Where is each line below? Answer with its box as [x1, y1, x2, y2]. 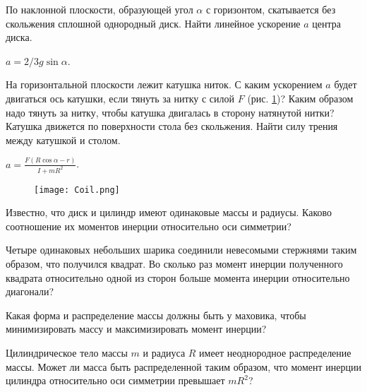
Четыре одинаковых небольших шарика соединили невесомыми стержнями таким [6, 242, 357, 257]
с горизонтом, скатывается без [205, 2, 336, 16]
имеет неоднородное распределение [199, 345, 351, 360]
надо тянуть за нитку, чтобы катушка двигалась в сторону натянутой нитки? [6, 105, 335, 119]
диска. [6, 30, 32, 44]
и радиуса [143, 345, 186, 360]
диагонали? [6, 284, 54, 299]
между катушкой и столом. [6, 132, 121, 147]
